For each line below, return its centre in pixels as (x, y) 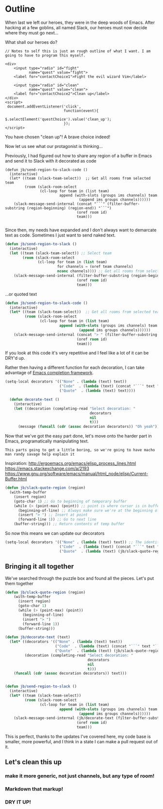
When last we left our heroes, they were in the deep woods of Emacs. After (80, 22)
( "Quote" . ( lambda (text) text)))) (97, 391)
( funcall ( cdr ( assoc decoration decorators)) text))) (70, 673)
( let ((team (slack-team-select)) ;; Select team (60, 253)
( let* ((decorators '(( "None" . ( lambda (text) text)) (66, 642)
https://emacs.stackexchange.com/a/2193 (47, 469)
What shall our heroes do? (31, 42)
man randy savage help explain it (40, 454)
